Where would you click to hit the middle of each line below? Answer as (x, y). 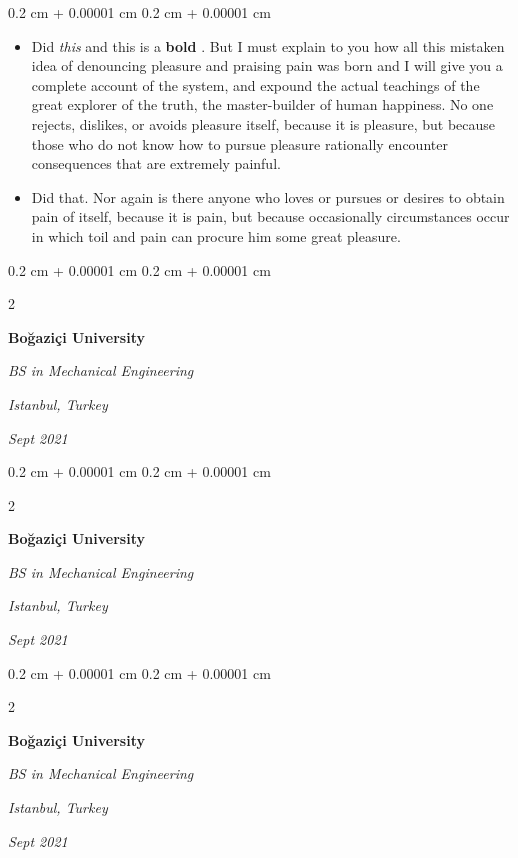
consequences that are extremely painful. (156, 163)
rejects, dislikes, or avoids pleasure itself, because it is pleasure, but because (263, 123)
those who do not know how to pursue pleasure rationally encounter (239, 143)
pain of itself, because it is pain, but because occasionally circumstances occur (270, 216)
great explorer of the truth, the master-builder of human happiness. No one (262, 104)
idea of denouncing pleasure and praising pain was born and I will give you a (267, 65)
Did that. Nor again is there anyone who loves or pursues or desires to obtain (268, 196)
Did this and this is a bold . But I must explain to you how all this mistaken (268, 45)
